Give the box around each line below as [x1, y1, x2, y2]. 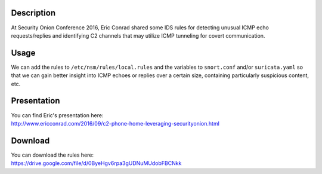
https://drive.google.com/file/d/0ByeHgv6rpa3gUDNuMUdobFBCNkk [11, 160, 182, 167]
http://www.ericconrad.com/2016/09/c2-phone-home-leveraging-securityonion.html [11, 120, 220, 127]
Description [11, 8, 56, 18]
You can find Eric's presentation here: [11, 111, 104, 119]
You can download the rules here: [11, 151, 94, 158]
